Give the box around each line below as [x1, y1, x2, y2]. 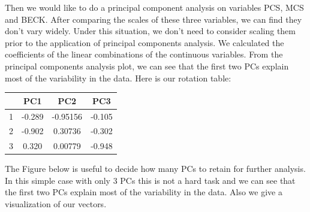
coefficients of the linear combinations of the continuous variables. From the [5, 48, 283, 60]
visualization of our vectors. [5, 198, 107, 210]
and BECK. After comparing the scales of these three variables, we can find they [5, 13, 302, 25]
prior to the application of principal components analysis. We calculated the [5, 36, 284, 49]
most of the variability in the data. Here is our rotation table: [5, 71, 231, 84]
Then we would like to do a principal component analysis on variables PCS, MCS [5, 1, 304, 13]
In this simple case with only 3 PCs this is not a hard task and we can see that [5, 174, 296, 186]
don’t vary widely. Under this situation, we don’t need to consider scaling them [5, 25, 296, 37]
